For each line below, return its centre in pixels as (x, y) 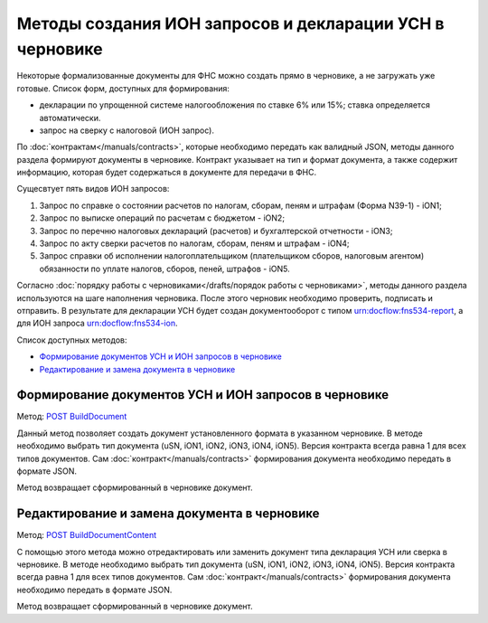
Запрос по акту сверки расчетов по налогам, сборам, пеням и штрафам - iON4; (194, 243)
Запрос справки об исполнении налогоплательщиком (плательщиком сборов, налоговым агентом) (232, 256)
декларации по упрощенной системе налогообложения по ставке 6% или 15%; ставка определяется (235, 105)
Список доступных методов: (72, 340)
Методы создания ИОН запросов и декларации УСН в (230, 24)
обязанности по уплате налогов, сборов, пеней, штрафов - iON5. (164, 269)
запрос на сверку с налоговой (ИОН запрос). (127, 130)
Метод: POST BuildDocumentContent (87, 535)
